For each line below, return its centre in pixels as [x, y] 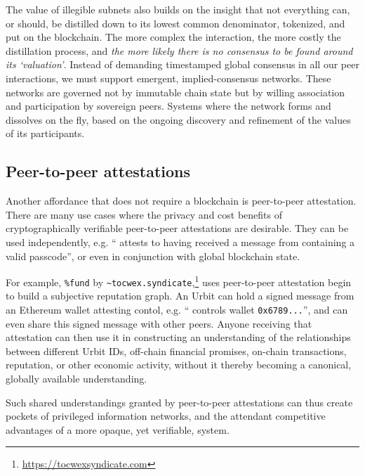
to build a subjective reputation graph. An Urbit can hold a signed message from [180, 296]
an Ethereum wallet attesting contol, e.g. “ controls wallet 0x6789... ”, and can [177, 310]
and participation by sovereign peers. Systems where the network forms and [168, 106]
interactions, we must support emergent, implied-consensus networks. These [168, 78]
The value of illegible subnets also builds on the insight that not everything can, [178, 9]
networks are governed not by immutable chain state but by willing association [175, 92]
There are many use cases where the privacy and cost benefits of [144, 214]
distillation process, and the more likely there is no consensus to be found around [179, 50]
